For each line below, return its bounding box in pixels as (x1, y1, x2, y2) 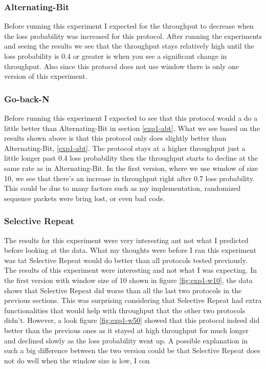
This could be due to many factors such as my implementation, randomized (4, 183, 241, 193)
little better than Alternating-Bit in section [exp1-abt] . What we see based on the (4, 122, 260, 133)
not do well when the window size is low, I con (4, 355, 150, 365)
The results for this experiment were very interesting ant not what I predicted (4, 234, 249, 245)
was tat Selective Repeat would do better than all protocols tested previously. (4, 254, 248, 265)
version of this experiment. (4, 71, 87, 81)
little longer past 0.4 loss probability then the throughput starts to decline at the (4, 153, 258, 163)
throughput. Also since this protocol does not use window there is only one (4, 60, 239, 71)
